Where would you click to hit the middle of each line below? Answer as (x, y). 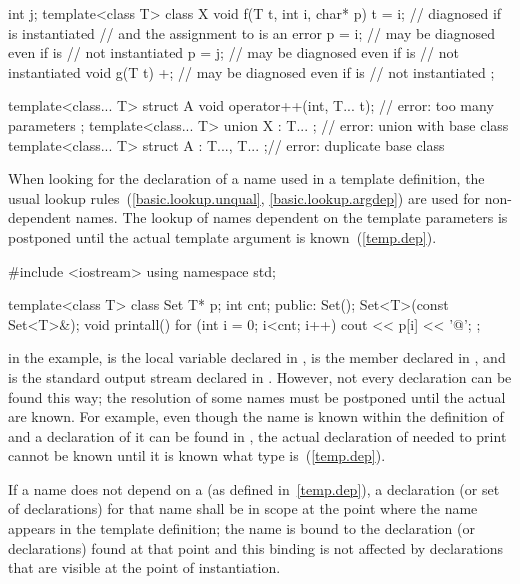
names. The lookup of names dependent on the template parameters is (291, 217)
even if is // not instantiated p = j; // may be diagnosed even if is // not (234, 52)
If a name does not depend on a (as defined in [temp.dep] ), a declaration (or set (254, 488)
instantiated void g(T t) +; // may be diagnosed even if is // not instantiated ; (251, 71)
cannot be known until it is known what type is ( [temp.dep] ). (197, 455)
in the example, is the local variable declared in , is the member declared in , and (257, 357)
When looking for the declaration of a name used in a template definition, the (246, 178)
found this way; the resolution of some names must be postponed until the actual (257, 396)
